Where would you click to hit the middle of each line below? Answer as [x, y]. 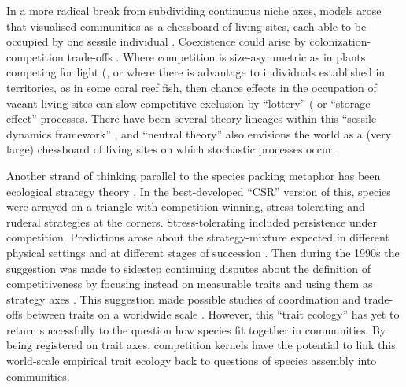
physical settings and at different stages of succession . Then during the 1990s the [203, 252]
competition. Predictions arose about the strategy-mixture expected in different [198, 237]
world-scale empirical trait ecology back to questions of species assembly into [192, 361]
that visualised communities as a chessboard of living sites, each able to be [186, 26]
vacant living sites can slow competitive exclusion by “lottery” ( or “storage [188, 103]
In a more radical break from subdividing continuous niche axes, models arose [194, 10]
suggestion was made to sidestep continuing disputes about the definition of [188, 268]
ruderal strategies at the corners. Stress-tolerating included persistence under [192, 221]
